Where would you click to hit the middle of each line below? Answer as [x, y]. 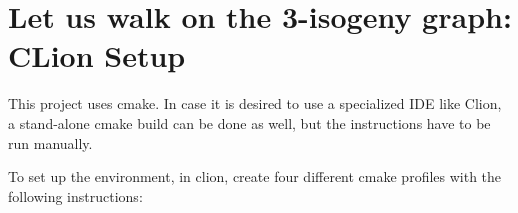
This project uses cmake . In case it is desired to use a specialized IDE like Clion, [255, 103]
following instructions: [75, 195]
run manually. [50, 142]
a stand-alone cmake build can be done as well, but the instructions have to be [249, 122]
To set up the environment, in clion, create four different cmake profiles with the [255, 176]
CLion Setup [97, 55]
